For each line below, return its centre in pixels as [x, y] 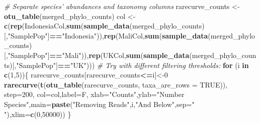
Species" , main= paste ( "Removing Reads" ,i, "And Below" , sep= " [99, 104]
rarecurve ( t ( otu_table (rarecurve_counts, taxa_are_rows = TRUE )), [116, 84]
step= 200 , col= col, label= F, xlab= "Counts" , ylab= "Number [94, 94]
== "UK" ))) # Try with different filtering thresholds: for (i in [153, 65]
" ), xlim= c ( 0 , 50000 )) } [38, 114]
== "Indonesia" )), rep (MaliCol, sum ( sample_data [129, 35]
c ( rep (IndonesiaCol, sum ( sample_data [67, 26]
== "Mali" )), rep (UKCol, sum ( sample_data [119, 55]
